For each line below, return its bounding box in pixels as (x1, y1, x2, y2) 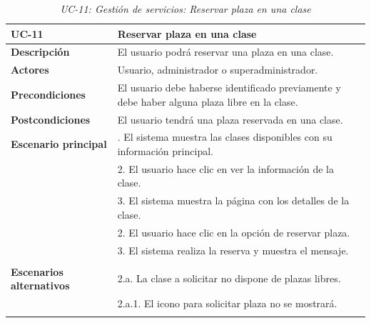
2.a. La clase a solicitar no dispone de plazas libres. (117, 271, 341, 286)
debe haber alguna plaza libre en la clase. (117, 94, 298, 109)
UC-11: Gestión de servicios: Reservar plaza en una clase (60, 1, 311, 16)
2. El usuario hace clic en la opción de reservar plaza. (117, 224, 350, 239)
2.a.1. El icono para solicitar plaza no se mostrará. (117, 296, 337, 311)
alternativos (11, 278, 70, 293)
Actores (11, 62, 49, 77)
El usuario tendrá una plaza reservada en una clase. (117, 111, 343, 126)
